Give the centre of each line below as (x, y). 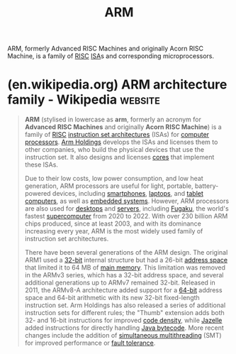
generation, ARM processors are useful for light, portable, (109, 186)
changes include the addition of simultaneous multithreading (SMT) (123, 336)
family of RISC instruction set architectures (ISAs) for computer (117, 135)
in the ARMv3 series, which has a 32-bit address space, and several (124, 275)
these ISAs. (41, 165)
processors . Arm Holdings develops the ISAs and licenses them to (121, 142)
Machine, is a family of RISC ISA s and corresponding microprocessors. (111, 56)
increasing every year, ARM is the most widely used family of (114, 231)
